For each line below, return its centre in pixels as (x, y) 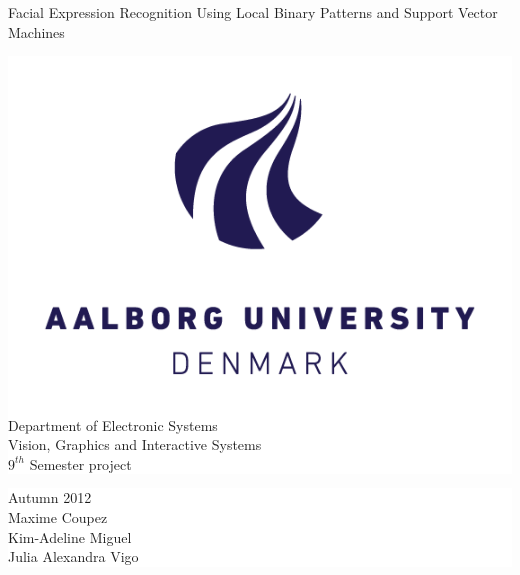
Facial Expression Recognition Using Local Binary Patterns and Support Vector (253, 12)
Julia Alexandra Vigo (73, 556)
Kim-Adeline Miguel (70, 536)
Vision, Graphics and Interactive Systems (135, 444)
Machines (36, 31)
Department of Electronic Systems (113, 424)
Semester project (80, 463)
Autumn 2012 (50, 497)
